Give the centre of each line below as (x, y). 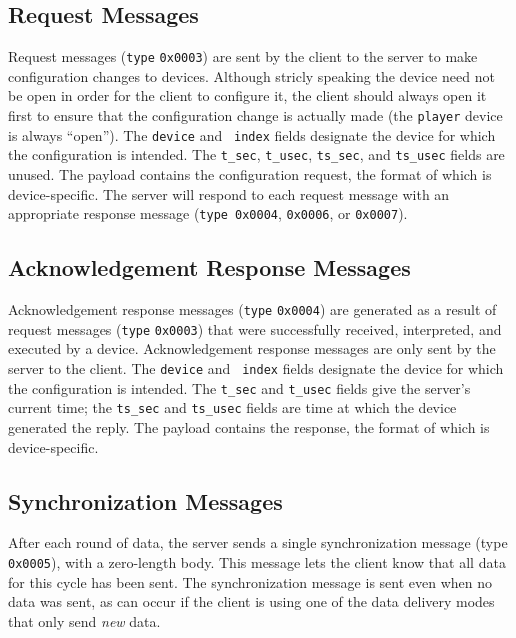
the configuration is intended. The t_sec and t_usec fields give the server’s (239, 387)
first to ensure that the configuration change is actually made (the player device (255, 115)
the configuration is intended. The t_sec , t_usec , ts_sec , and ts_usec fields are (256, 154)
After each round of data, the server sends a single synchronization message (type (258, 542)
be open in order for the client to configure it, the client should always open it (247, 95)
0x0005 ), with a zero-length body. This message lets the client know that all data (257, 561)
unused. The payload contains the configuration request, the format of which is (250, 174)
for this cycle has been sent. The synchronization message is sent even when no (250, 581)
